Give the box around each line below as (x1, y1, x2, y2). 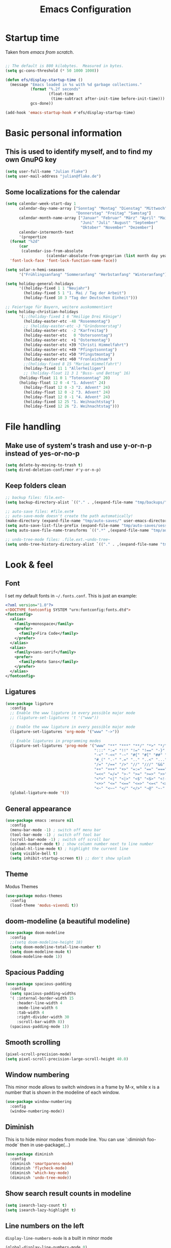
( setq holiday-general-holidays (5, 281, 74, 286)
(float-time (48, 92, 74, 97)
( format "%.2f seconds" (30, 87, 81, 92)
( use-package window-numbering (5, 1099, 72, 1104)
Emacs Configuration (40, 4, 131, 15)
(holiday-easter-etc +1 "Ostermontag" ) (23, 337, 110, 343)
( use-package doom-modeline (5, 930, 65, 935)
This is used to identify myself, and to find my (5, 148, 153, 156)
